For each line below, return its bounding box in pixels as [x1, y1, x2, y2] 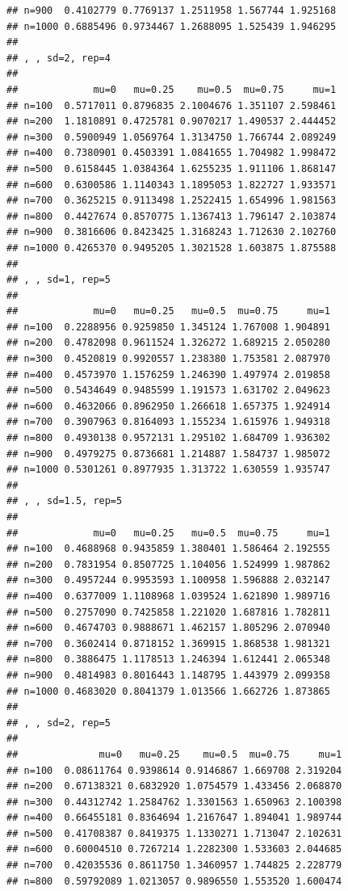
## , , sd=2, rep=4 [6, 52, 111, 64]
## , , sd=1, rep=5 [6, 274, 111, 286]
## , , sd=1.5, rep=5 [6, 495, 123, 507]
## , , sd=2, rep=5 [6, 717, 111, 729]
